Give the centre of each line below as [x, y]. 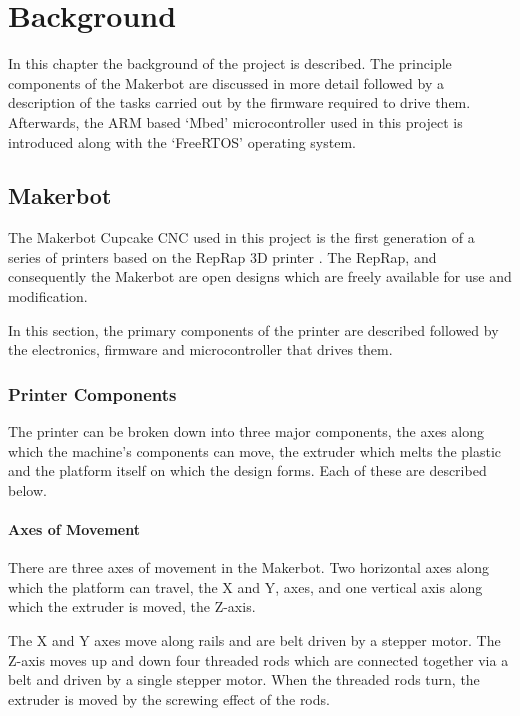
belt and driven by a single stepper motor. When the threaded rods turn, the [244, 679]
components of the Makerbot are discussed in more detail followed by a [226, 82]
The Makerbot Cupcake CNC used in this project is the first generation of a [241, 237]
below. [27, 489]
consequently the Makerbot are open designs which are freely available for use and [260, 276]
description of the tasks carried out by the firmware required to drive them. [239, 102]
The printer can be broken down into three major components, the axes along [246, 431]
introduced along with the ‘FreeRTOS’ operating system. [182, 141]
